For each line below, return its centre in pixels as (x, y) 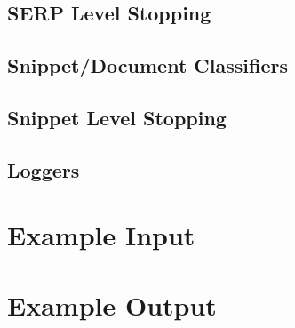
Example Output (112, 304)
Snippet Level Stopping (117, 117)
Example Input (101, 235)
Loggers (44, 169)
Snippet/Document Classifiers (147, 65)
